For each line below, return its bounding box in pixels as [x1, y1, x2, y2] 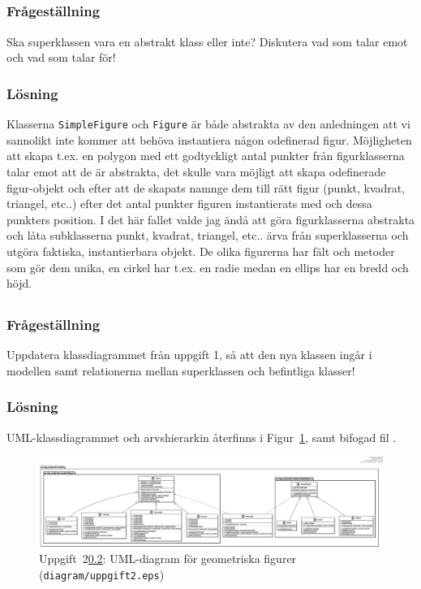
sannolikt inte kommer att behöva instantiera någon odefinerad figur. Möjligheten [6, 131, 412, 148]
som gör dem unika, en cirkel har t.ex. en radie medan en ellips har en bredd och [6, 258, 409, 275]
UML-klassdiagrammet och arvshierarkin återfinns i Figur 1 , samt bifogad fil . [6, 428, 397, 445]
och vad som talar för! [6, 49, 116, 66]
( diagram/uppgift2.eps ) [39, 565, 165, 583]
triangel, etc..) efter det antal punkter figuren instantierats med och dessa [6, 195, 372, 212]
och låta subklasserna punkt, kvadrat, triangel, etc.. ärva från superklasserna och [6, 227, 409, 244]
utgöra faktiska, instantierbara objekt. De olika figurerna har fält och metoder [6, 242, 395, 259]
